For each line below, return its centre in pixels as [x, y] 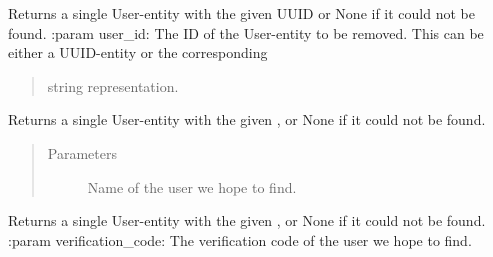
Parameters [82, 152]
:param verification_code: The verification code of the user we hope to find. [240, 239]
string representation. [113, 85]
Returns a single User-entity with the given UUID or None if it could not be [241, 13]
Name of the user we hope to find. [192, 186]
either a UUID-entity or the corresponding [138, 52]
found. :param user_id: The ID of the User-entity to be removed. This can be [246, 32]
